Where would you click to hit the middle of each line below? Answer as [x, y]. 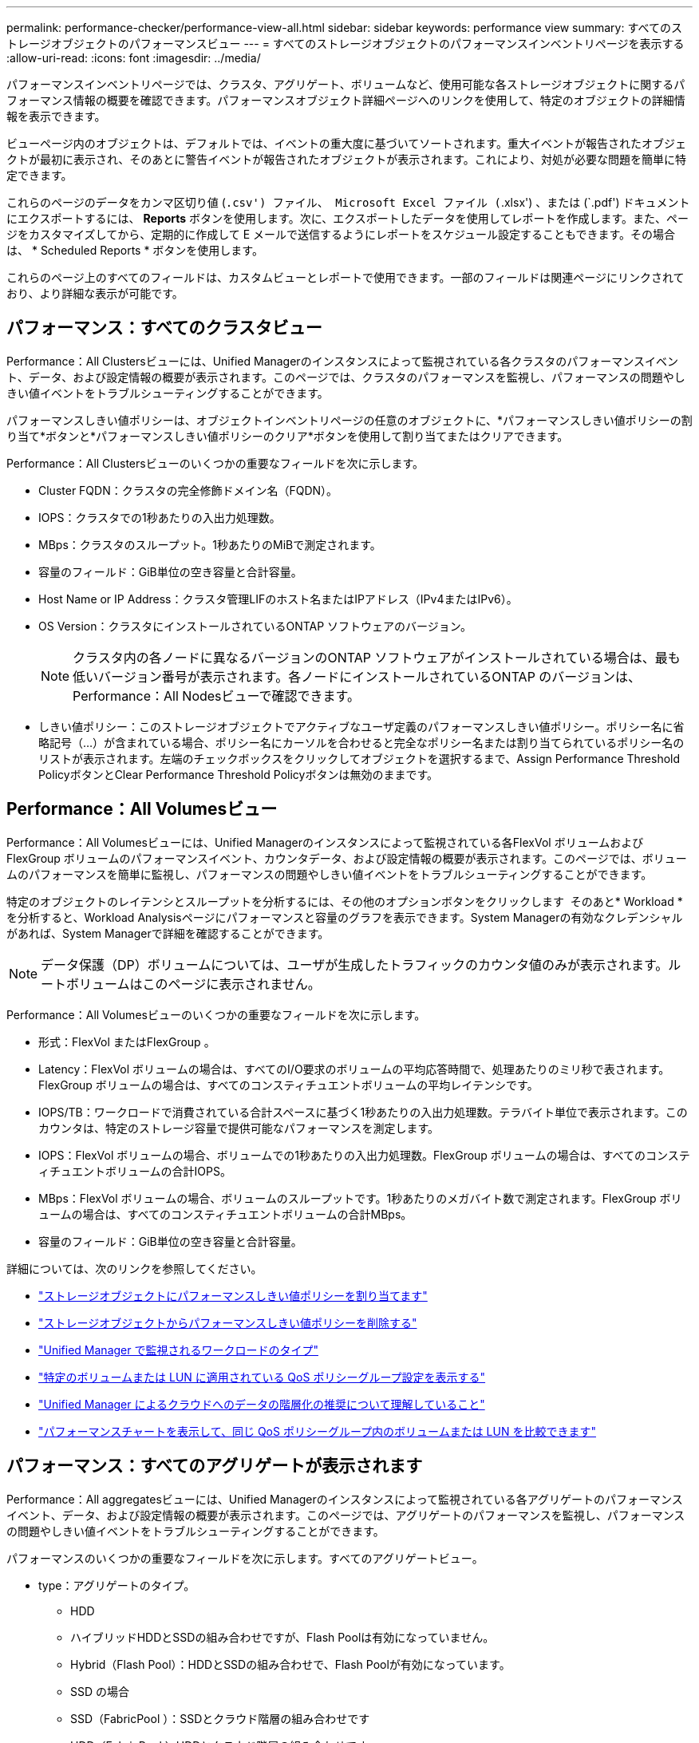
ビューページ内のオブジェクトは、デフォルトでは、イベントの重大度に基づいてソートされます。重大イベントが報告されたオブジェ [346, 143]
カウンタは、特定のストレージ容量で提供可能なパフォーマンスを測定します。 [239, 1128]
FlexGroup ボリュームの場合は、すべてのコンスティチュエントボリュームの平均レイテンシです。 [288, 1085]
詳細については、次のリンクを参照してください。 [134, 1268]
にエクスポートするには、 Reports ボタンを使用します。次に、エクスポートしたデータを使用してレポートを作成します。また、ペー [348, 218]
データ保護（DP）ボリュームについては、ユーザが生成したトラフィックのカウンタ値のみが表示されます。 [355, 964]
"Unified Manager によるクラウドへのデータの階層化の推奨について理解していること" [262, 1404]
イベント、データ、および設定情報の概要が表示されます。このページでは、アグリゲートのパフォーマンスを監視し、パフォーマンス [346, 1515]
